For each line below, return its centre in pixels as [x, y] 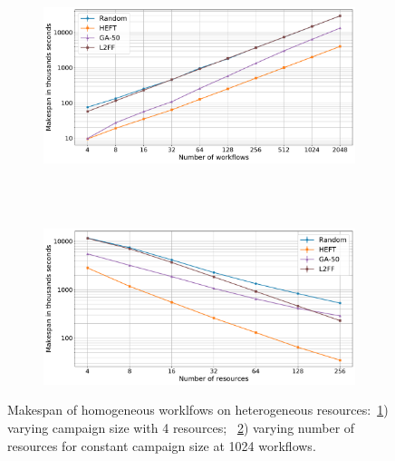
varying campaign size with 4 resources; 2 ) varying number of [181, 427]
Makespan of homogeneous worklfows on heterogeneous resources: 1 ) [198, 410]
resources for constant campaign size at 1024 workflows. [162, 445]
